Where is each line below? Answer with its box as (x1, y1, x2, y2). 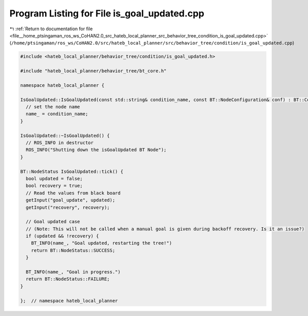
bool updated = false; (26, 175, 83, 182)
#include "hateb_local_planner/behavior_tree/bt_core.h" (20, 68, 167, 74)
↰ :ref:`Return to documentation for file (9, 26, 93, 32)
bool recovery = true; (26, 183, 83, 189)
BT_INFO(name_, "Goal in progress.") (26, 269, 121, 275)
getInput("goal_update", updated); (26, 197, 115, 203)
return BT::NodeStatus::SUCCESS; (31, 247, 115, 253)
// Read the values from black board (26, 190, 121, 196)
